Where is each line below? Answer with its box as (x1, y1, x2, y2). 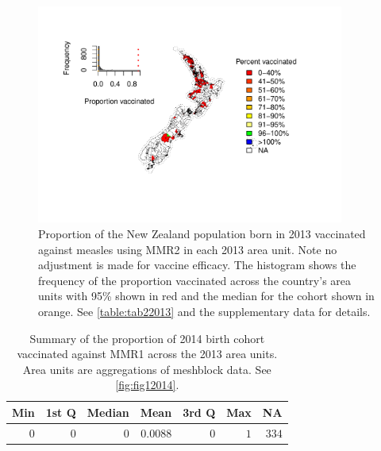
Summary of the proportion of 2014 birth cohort (29, 330, 265, 346)
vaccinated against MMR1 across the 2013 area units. (17, 345, 278, 362)
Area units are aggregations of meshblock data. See (22, 360, 271, 377)
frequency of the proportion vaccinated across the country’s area (38, 272, 352, 288)
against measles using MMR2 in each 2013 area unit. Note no (38, 241, 337, 257)
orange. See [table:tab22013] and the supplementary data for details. (38, 303, 371, 319)
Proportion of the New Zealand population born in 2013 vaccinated (38, 225, 366, 241)
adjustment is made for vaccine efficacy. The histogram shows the (38, 256, 356, 273)
